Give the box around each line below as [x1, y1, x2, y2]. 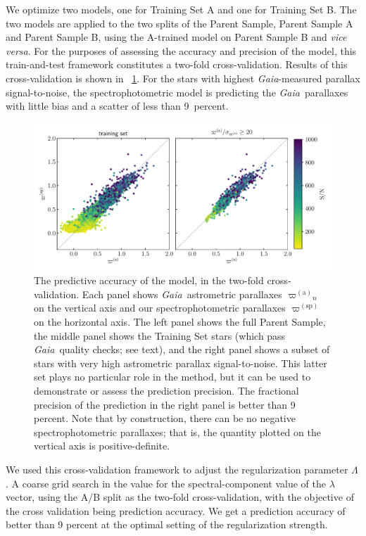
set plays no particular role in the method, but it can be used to [34, 369, 311, 384]
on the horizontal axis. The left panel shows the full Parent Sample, [34, 314, 326, 329]
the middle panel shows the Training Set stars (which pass [34, 328, 286, 343]
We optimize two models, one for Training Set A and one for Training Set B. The [6, 2, 357, 16]
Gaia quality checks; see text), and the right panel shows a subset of [34, 342, 330, 357]
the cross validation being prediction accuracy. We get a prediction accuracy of [6, 503, 346, 518]
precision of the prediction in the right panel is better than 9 [34, 397, 296, 411]
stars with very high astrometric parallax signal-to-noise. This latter [34, 355, 327, 370]
